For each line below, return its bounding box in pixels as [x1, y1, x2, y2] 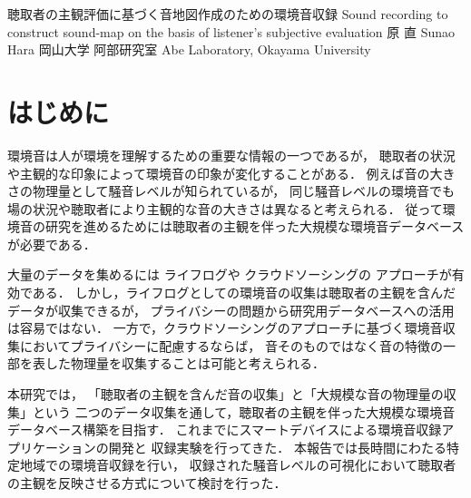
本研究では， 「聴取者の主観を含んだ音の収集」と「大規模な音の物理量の [7, 385, 444, 404]
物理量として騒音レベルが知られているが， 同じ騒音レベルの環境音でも [32, 181, 455, 200]
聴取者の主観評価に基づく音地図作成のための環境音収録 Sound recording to [7, 5, 448, 23]
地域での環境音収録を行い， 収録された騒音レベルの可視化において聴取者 [19, 455, 456, 474]
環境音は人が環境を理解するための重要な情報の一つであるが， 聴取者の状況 [7, 145, 456, 164]
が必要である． [7, 234, 96, 253]
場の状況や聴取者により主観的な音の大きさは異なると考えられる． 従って [7, 199, 443, 218]
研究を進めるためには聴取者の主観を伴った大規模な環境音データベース [44, 217, 465, 236]
